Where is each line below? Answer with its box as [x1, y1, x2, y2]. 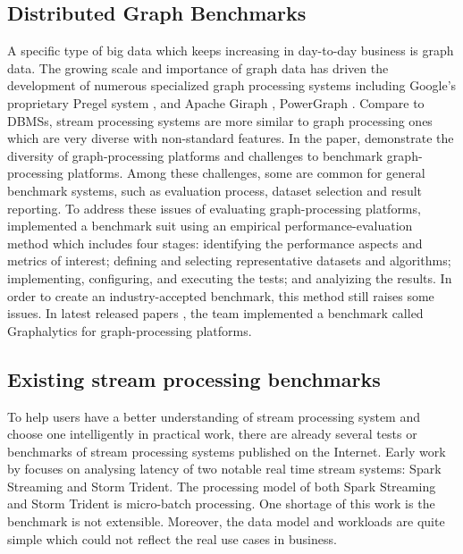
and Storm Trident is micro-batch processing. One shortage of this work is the [7, 494, 435, 513]
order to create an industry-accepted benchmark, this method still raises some [7, 286, 434, 305]
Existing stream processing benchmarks [7, 365, 381, 392]
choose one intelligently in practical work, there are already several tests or [7, 424, 417, 443]
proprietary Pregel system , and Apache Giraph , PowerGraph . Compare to [7, 93, 425, 112]
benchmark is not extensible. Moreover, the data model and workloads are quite [7, 512, 445, 531]
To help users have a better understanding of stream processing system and [7, 407, 421, 425]
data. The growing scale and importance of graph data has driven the [7, 58, 389, 77]
